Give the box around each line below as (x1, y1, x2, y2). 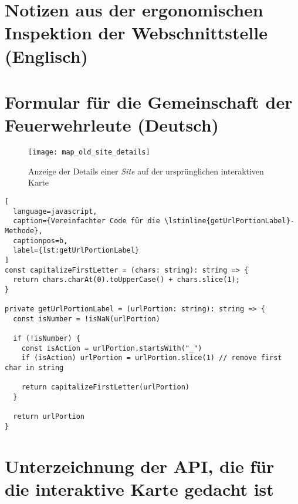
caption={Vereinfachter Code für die (13, 217, 160, 226)
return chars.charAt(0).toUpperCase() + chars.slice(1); (13, 275, 240, 284)
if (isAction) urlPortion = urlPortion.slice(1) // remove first (21, 354, 282, 362)
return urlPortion (13, 412, 85, 421)
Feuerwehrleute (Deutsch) (5, 113, 219, 137)
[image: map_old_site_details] (28, 148, 150, 157)
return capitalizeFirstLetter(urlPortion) (21, 383, 189, 392)
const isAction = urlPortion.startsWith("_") (21, 344, 202, 352)
